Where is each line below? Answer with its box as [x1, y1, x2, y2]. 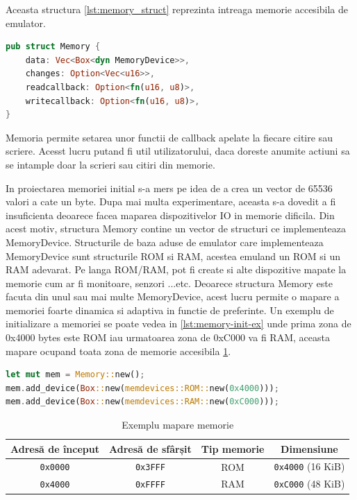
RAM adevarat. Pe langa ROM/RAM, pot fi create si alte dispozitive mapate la [6, 262, 347, 277]
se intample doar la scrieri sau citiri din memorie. [6, 157, 215, 171]
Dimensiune [281, 441, 338, 456]
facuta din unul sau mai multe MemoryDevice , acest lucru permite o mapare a [6, 289, 340, 304]
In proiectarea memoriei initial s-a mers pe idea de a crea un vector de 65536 [6, 180, 333, 195]
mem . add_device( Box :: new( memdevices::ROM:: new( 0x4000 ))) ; [6, 383, 279, 393]
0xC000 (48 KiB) [274, 476, 345, 491]
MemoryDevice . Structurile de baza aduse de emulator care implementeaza [6, 234, 324, 249]
